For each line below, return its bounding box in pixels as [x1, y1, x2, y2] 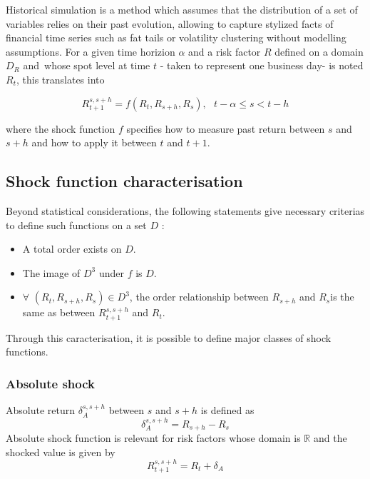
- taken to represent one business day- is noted [160, 58, 364, 73]
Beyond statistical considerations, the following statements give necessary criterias [6, 203, 365, 218]
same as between [22, 305, 96, 320]
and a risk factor [188, 44, 261, 59]
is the [330, 289, 354, 304]
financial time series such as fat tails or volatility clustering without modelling [6, 30, 346, 45]
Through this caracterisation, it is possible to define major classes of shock [6, 330, 332, 345]
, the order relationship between [129, 289, 269, 304]
